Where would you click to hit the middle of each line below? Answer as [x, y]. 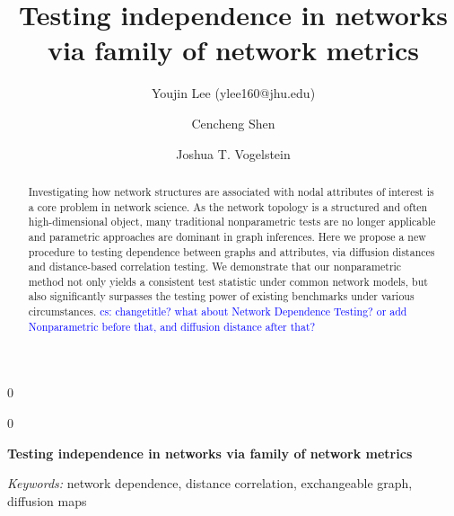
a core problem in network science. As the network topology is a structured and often [228, 206]
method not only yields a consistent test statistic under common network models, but [228, 281]
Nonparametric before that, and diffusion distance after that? [172, 326]
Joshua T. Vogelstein [233, 153]
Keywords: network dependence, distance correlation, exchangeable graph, [210, 483]
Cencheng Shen [233, 123]
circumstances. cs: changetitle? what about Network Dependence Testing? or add [218, 311]
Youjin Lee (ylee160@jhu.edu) [233, 93]
